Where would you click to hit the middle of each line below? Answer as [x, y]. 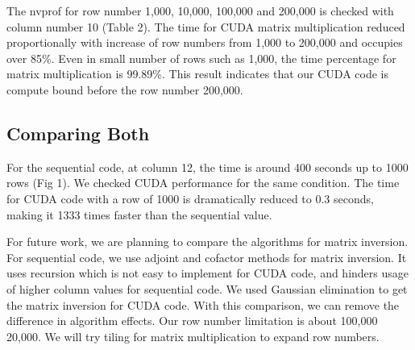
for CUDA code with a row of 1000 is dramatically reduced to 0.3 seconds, [190, 198]
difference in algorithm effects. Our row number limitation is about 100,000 [192, 321]
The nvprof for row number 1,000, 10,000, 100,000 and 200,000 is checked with [200, 10]
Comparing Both [78, 133]
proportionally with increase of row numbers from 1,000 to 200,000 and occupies [205, 42]
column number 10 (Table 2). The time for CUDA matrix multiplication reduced [206, 26]
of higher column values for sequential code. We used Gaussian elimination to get [207, 288]
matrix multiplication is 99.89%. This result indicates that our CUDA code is [197, 74]
